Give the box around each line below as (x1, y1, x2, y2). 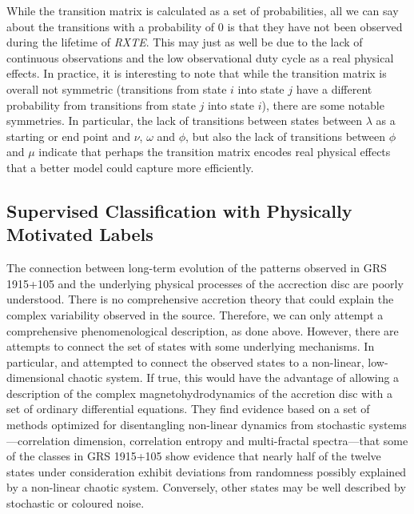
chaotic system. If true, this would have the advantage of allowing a (68, 369, 400, 386)
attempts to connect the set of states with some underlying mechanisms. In (6, 338, 375, 355)
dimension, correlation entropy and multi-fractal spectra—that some (74, 432, 408, 448)
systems (368, 416, 407, 433)
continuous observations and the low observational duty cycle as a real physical (6, 49, 394, 66)
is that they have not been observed (227, 18, 403, 34)
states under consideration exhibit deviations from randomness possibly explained (6, 463, 407, 480)
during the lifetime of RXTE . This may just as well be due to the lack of (6, 34, 363, 50)
